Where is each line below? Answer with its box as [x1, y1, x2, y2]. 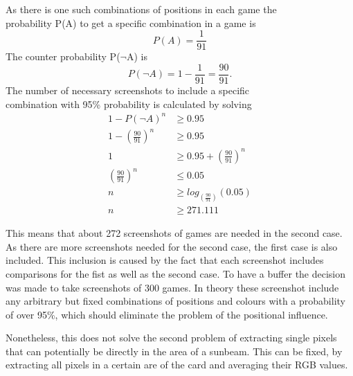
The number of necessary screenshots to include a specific [6, 82, 250, 97]
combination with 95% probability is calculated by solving [6, 96, 252, 111]
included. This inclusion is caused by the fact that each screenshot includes [6, 253, 324, 267]
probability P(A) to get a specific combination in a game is [6, 15, 256, 30]
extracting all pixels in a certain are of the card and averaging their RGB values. [6, 357, 348, 372]
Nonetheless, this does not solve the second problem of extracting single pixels [6, 330, 337, 345]
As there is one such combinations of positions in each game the [6, 2, 277, 16]
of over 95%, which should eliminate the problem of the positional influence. [6, 307, 328, 321]
